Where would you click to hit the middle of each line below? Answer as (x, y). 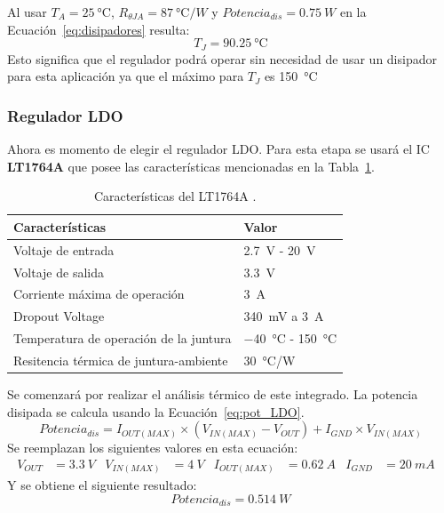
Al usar (27, 12)
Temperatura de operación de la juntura (123, 338)
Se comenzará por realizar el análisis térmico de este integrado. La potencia (213, 393)
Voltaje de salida (59, 272)
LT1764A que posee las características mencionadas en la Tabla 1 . (191, 166)
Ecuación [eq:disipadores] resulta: (99, 29)
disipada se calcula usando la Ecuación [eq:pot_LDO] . (156, 411)
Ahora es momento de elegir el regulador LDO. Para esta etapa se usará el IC (218, 149)
